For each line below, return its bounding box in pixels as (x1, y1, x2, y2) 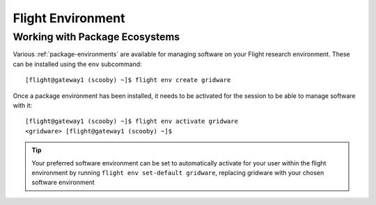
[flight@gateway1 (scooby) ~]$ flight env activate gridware (25, 117, 238, 125)
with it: (13, 101, 33, 109)
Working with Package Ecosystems (13, 31, 180, 43)
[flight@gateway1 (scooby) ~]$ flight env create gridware (25, 76, 231, 84)
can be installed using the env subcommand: (13, 60, 142, 68)
